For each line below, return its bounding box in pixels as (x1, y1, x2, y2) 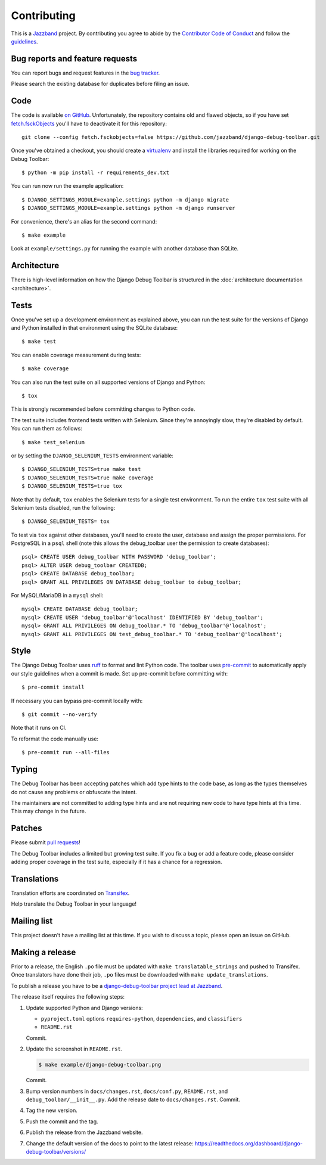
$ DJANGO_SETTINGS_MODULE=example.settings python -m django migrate (21, 196, 229, 203)
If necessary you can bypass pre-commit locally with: (11, 697, 143, 704)
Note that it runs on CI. (11, 724, 67, 732)
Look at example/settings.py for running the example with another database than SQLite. (11, 245, 239, 252)
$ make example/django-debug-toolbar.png (38, 1061, 162, 1068)
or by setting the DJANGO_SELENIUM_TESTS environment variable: (11, 452, 174, 459)
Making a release (11, 947, 76, 957)
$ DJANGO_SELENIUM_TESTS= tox (21, 518, 110, 525)
